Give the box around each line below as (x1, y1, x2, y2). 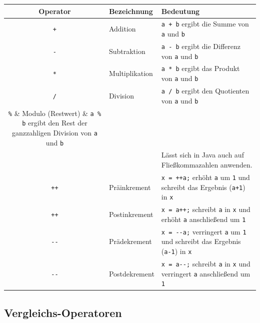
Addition (108, 23, 136, 34)
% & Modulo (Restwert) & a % (8, 107, 101, 118)
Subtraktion (108, 45, 145, 56)
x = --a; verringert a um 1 (161, 226, 246, 236)
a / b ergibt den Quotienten (161, 85, 249, 96)
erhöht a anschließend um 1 (161, 213, 246, 224)
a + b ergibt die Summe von (161, 18, 249, 29)
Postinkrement (108, 208, 153, 219)
